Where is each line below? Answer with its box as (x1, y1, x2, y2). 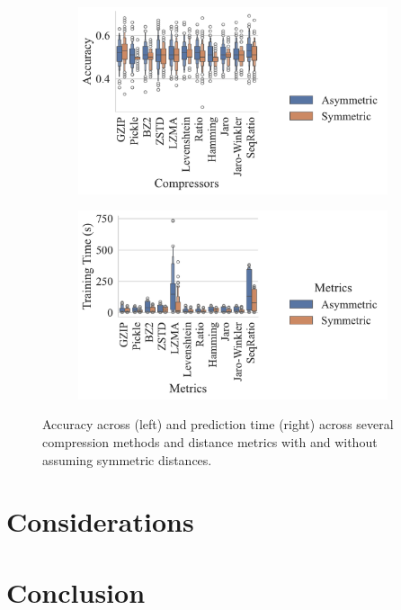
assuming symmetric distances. (42, 450, 212, 469)
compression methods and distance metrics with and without (42, 433, 378, 452)
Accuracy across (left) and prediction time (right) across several (42, 415, 394, 434)
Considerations (6, 503, 194, 540)
